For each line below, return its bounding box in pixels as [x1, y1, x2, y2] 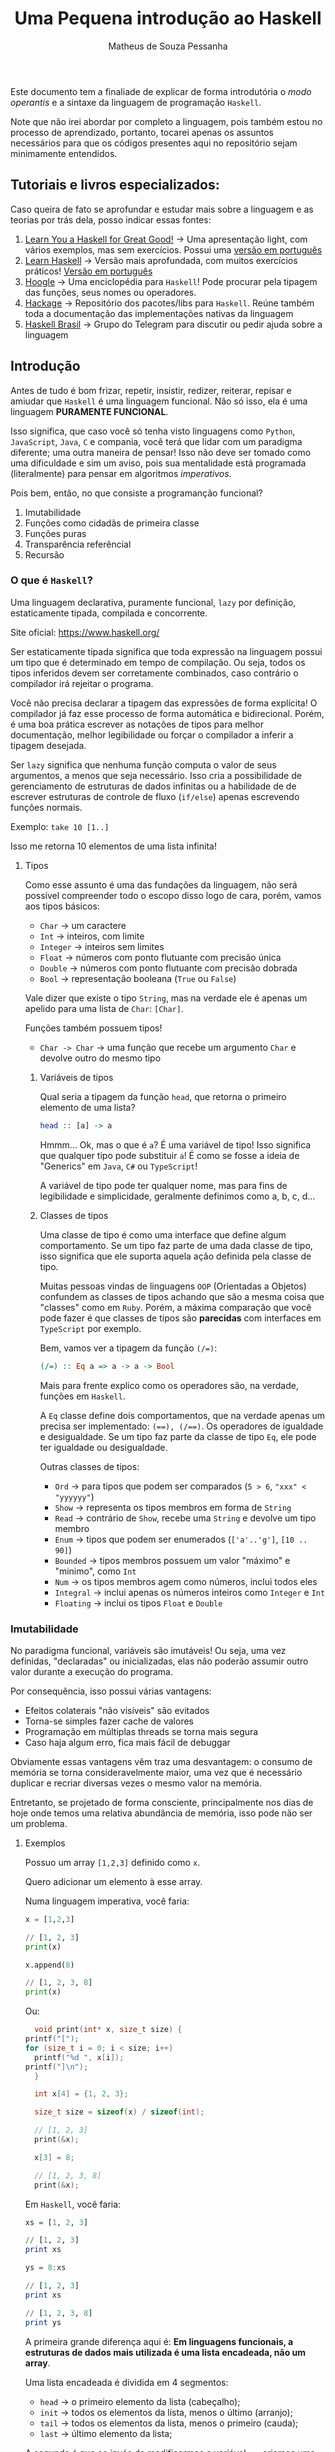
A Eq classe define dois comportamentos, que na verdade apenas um [39, 1409, 325, 1421]
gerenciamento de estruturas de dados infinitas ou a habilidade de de [10, 780, 297, 792]
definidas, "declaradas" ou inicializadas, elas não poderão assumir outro [10, 1655, 309, 1667]
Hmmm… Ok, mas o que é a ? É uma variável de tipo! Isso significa [39, 1138, 312, 1151]
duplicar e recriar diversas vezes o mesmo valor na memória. [10, 1777, 262, 1789]
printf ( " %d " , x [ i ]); [34, 2052, 125, 2062]
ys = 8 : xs [24, 2263, 67, 2273]
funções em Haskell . [39, 1390, 126, 1402]
